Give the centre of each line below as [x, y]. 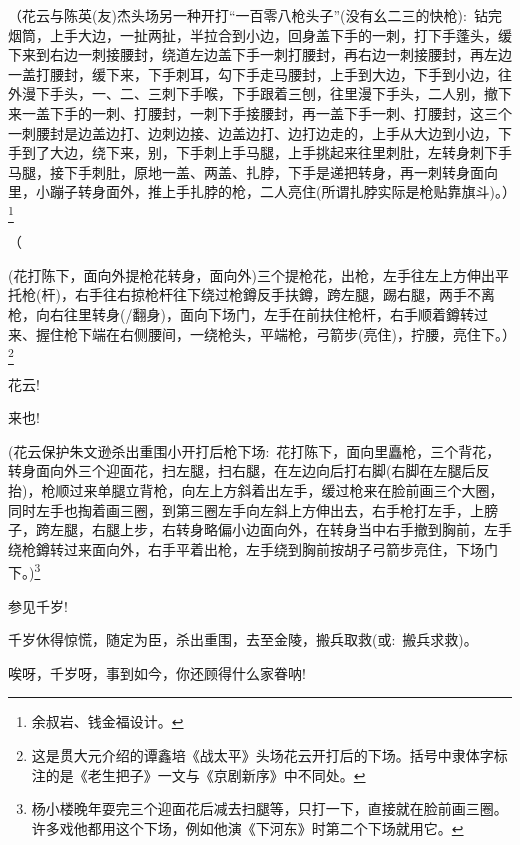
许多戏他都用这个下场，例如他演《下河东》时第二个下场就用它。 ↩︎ [247, 827]
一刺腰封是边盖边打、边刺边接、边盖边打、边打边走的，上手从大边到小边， [253, 132]
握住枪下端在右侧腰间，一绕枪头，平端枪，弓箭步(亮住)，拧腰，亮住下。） [275, 333]
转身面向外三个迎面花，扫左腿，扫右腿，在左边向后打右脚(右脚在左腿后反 [249, 470]
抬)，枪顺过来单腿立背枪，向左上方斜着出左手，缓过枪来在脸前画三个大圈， [256, 489]
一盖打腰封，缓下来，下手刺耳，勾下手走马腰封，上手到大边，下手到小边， [253, 73]
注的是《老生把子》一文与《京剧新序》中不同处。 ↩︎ [198, 774]
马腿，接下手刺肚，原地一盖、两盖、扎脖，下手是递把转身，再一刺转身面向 [253, 171]
